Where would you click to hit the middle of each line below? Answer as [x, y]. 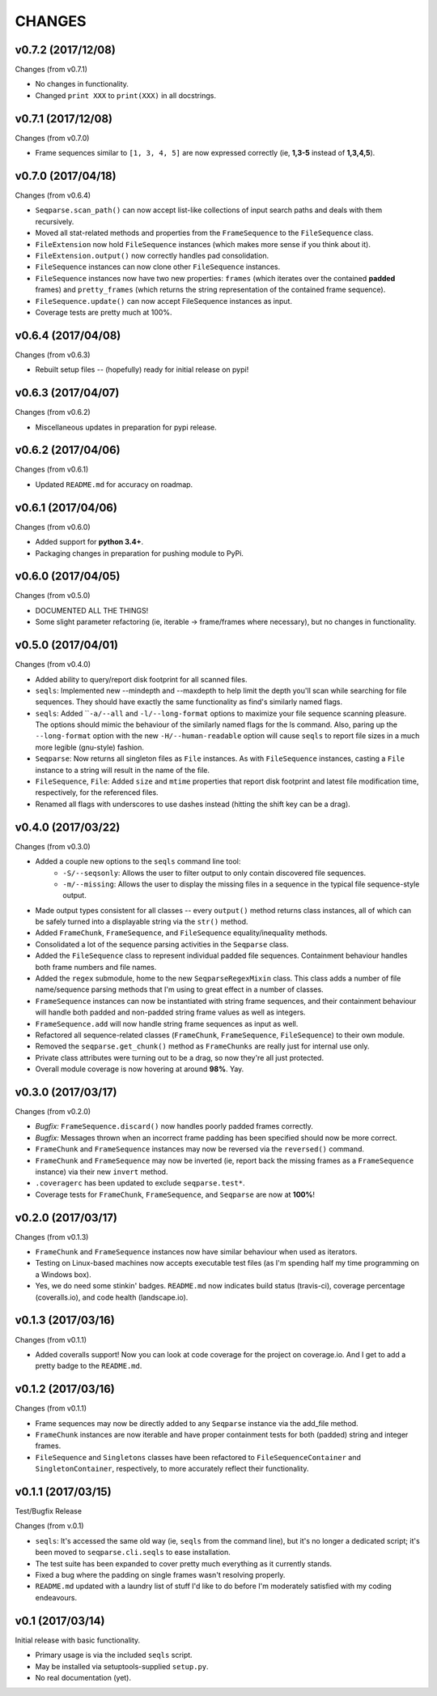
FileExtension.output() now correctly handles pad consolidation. [152, 256]
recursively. [55, 221]
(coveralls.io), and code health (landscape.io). [112, 1297]
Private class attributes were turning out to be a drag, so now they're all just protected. [179, 1057]
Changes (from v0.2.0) [53, 1112]
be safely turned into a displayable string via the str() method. [142, 922]
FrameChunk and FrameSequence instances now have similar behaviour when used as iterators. [196, 1252]
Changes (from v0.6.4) [53, 195]
